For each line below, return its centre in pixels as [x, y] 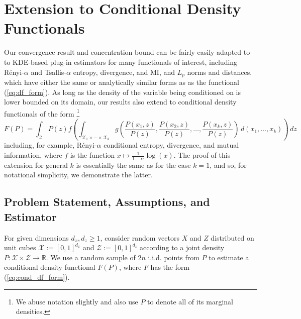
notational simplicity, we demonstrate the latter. [78, 175]
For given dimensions [36, 237]
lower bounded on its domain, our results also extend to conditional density [120, 102]
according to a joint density [182, 247]
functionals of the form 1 [42, 113]
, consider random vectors [140, 237]
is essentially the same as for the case [133, 165]
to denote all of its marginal [190, 301]
